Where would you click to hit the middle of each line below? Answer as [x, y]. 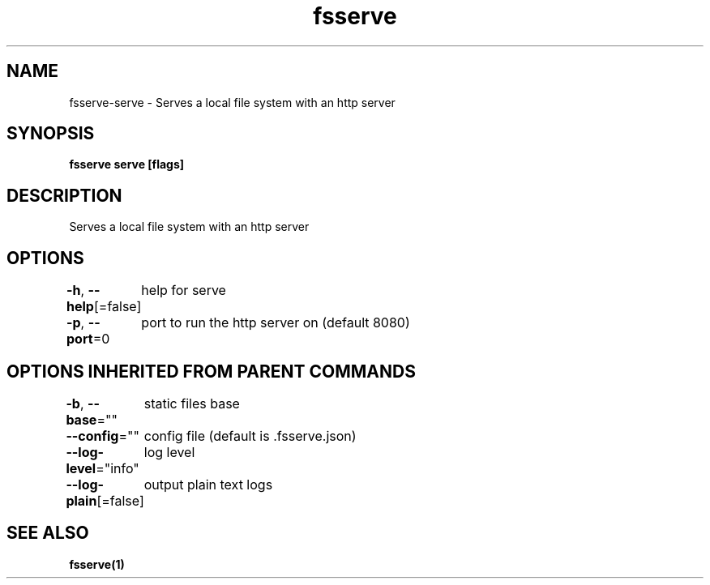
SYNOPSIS [51, 134]
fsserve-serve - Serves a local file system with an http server [232, 102]
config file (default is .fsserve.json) [250, 436]
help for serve [184, 290]
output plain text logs [208, 484]
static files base [192, 403]
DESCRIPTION [64, 195]
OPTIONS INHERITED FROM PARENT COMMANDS [211, 371]
